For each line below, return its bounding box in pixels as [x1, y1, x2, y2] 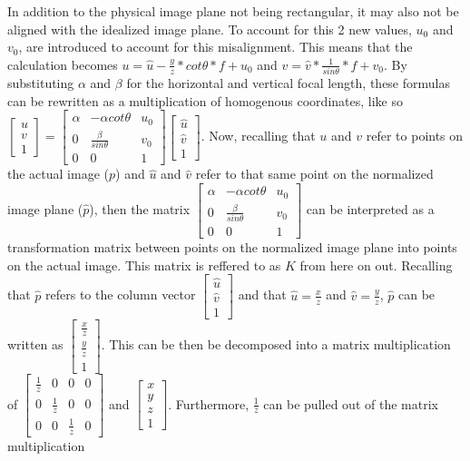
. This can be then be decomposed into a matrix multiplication [101, 335, 451, 354]
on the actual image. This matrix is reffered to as [7, 255, 281, 274]
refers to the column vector [45, 285, 196, 304]
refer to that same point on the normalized [195, 164, 434, 183]
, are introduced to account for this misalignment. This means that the [18, 37, 413, 56]
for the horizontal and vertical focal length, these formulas [126, 74, 450, 93]
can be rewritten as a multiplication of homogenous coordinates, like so [7, 91, 403, 110]
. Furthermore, [168, 394, 250, 413]
